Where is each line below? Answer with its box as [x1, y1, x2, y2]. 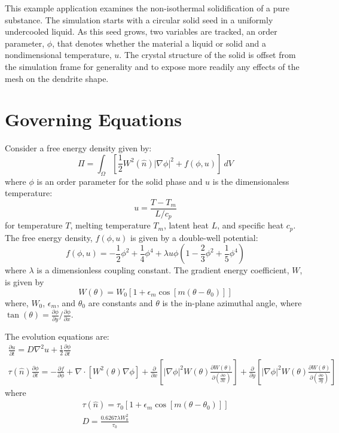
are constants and [88, 296, 153, 309]
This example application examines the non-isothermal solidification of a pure [5, 2, 290, 14]
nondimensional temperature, [5, 48, 112, 61]
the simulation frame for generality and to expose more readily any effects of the [5, 60, 300, 72]
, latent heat [163, 219, 209, 231]
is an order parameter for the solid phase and [36, 175, 203, 187]
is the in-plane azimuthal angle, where [162, 296, 302, 309]
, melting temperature [70, 219, 151, 231]
